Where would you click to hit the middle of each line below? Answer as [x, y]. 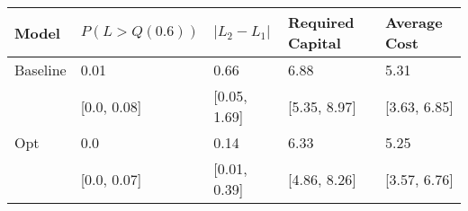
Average [414, 22]
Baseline [40, 70]
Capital [315, 43]
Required [321, 22]
